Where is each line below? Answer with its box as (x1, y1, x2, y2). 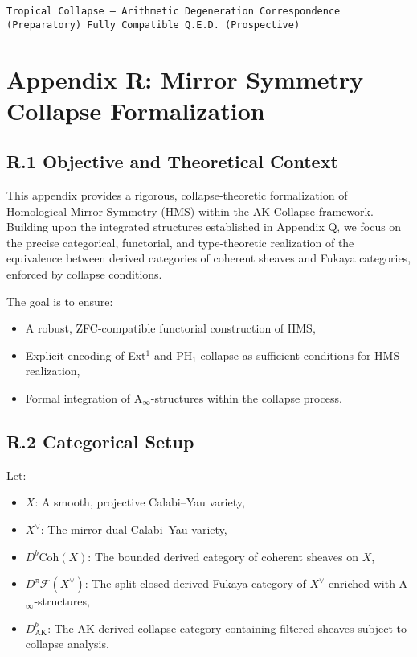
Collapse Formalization (6, 93, 265, 126)
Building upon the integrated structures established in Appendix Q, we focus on (6, 218, 402, 235)
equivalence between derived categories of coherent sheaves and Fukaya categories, (6, 250, 411, 267)
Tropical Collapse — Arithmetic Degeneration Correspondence (6, 6, 341, 17)
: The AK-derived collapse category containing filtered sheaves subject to (47, 619, 407, 636)
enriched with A (329, 575, 408, 592)
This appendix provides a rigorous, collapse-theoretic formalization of (6, 187, 348, 204)
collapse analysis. (25, 635, 109, 652)
